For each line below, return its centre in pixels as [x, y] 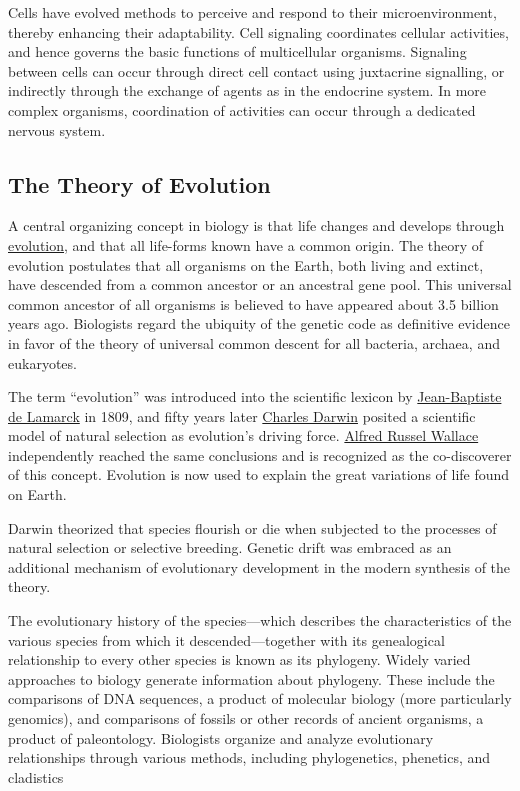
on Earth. [37, 494]
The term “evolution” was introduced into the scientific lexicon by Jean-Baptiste [255, 396]
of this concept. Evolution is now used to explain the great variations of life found [259, 474]
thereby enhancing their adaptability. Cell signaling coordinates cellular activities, [258, 31]
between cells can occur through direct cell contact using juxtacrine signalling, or [256, 70]
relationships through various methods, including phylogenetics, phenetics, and [249, 757]
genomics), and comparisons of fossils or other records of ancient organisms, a [246, 718]
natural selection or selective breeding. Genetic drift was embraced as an [230, 547]
